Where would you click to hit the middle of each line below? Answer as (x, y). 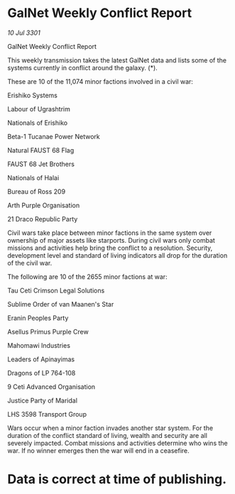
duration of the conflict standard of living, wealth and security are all (108, 435)
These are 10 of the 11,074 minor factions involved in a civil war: (100, 81)
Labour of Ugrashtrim (39, 109)
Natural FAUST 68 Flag (41, 150)
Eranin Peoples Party (38, 318)
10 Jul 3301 (24, 33)
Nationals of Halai (33, 177)
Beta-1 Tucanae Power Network (54, 136)
